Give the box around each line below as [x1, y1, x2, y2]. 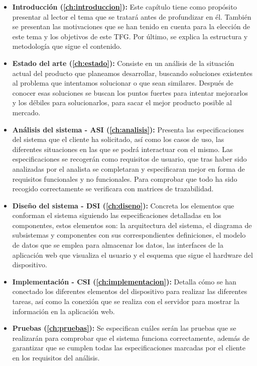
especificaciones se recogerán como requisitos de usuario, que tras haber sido [12, 154, 247, 164]
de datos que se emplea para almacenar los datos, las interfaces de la [12, 240, 223, 250]
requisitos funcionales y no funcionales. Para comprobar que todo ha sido [12, 173, 237, 184]
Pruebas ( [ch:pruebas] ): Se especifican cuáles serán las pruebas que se [12, 323, 236, 333]
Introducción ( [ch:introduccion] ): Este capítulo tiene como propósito [12, 2, 237, 12]
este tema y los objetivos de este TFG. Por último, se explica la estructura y [12, 31, 248, 41]
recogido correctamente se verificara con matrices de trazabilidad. [12, 183, 214, 194]
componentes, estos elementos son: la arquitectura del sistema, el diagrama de [12, 219, 252, 230]
